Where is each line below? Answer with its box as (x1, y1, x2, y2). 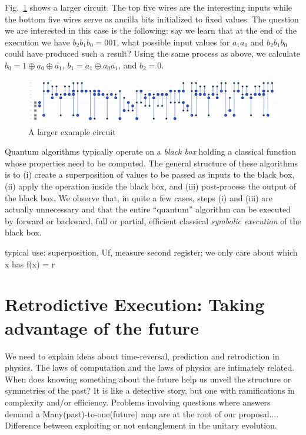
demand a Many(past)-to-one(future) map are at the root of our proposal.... (5, 407, 279, 420)
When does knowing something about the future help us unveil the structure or (5, 372, 291, 385)
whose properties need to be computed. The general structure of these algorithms (5, 156, 298, 169)
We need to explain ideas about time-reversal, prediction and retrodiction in (5, 349, 280, 362)
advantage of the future (5, 315, 199, 339)
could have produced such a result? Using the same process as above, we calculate (5, 47, 300, 60)
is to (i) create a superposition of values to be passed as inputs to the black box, (5, 168, 295, 181)
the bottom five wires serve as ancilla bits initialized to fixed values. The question (5, 12, 299, 25)
